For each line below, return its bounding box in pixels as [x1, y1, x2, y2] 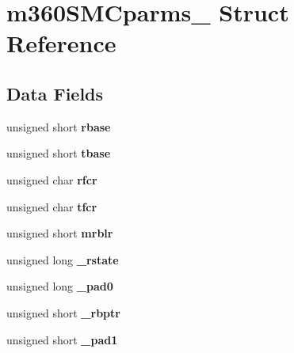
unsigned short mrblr [6, 225, 113, 241]
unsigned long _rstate [6, 251, 119, 268]
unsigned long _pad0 [6, 278, 113, 294]
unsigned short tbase [6, 145, 111, 161]
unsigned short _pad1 [6, 331, 118, 347]
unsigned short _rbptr [6, 304, 120, 321]
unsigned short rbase [6, 118, 111, 135]
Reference [6, 27, 116, 59]
